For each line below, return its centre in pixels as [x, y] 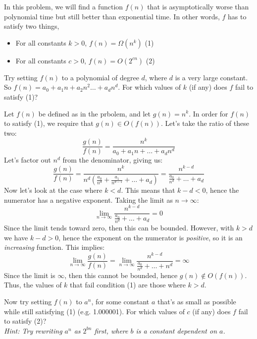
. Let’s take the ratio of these [205, 123]
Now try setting [28, 301]
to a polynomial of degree [100, 77]
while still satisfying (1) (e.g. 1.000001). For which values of [94, 311]
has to [237, 16]
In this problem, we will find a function [64, 6]
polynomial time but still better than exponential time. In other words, [112, 16]
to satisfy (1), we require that [49, 123]
